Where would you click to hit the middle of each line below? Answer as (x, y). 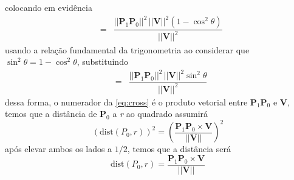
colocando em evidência (49, 7)
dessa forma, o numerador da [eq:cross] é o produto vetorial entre (126, 102)
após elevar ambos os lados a (59, 149)
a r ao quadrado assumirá (160, 114)
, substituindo (102, 62)
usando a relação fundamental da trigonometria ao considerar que (127, 49)
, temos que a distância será (179, 149)
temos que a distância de (51, 114)
